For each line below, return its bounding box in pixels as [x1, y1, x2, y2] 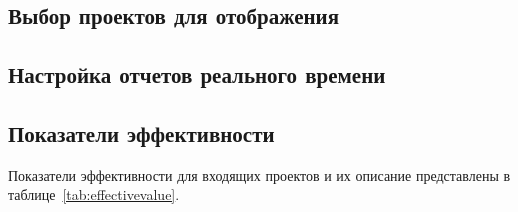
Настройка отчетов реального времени [8, 59, 386, 90]
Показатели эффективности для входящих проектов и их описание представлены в [8, 164, 511, 185]
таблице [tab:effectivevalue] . [8, 184, 180, 205]
